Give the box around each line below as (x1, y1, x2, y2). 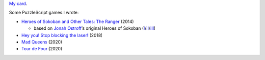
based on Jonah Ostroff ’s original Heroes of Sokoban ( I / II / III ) (33, 25, 156, 31)
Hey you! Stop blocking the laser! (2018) (21, 32, 103, 38)
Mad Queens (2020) (21, 39, 62, 45)
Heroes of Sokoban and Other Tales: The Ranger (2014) (21, 19, 134, 24)
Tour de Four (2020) (21, 46, 63, 52)
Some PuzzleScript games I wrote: (9, 10, 79, 16)
